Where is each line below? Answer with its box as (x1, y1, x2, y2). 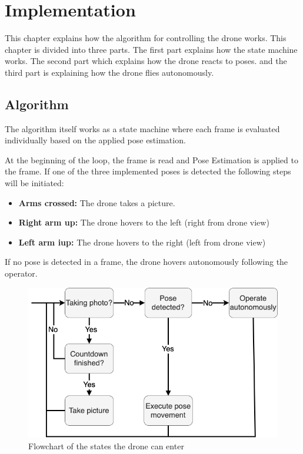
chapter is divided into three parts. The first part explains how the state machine (5, 43, 298, 55)
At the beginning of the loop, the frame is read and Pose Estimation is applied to (5, 153, 298, 166)
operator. (5, 267, 38, 280)
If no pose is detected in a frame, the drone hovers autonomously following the (5, 255, 288, 268)
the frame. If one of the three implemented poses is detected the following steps (5, 165, 291, 177)
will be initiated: (5, 177, 64, 189)
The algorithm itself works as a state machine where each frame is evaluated (5, 122, 280, 134)
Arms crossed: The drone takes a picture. (18, 196, 175, 208)
